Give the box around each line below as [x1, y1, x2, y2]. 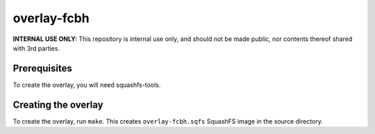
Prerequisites [12, 62, 72, 74]
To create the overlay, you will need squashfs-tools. [12, 81, 161, 89]
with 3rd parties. [12, 44, 60, 52]
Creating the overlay [12, 99, 103, 110]
